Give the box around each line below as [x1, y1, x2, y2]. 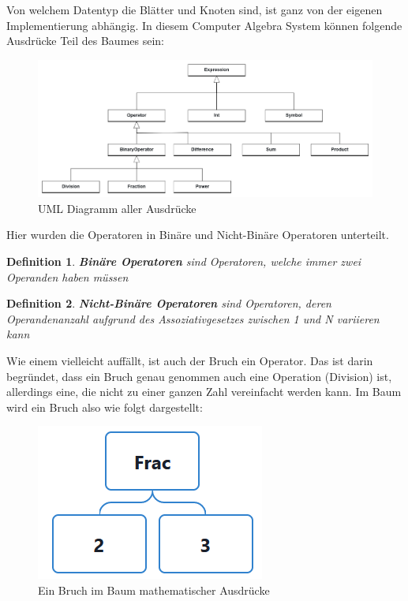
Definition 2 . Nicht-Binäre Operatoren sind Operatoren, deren [6, 295, 331, 312]
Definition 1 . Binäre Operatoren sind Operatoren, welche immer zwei [6, 253, 361, 270]
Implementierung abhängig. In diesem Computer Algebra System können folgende [6, 17, 402, 33]
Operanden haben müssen [6, 268, 129, 285]
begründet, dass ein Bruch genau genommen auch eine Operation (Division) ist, [6, 368, 392, 384]
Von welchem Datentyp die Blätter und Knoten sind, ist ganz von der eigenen [6, 2, 383, 17]
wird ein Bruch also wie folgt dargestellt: [6, 398, 203, 415]
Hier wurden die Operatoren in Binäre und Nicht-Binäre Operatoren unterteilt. [6, 226, 389, 243]
